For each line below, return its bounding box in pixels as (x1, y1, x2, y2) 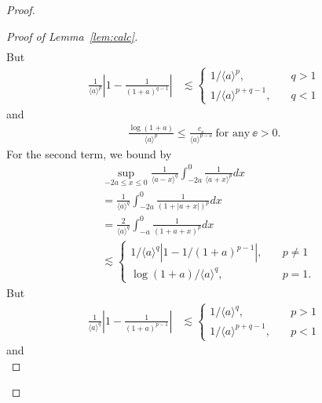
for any (215, 127, 251, 139)
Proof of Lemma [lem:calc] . (6, 27, 138, 44)
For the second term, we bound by (6, 145, 172, 162)
